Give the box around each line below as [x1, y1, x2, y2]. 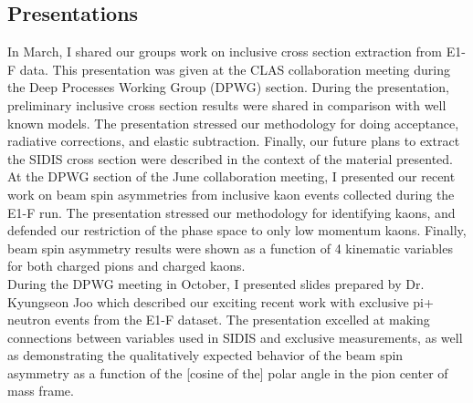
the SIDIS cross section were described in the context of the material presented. [7, 149, 453, 168]
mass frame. [7, 381, 74, 400]
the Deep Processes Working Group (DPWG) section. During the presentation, [7, 77, 449, 97]
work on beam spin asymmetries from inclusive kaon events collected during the [7, 184, 455, 203]
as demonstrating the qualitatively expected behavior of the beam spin [7, 346, 404, 365]
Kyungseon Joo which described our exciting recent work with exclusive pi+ [7, 292, 434, 311]
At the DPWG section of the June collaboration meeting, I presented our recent [7, 167, 456, 186]
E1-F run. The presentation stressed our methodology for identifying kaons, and [7, 202, 456, 222]
